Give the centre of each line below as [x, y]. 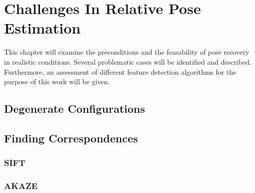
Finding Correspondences [71, 138]
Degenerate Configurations [75, 109]
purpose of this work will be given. [57, 81]
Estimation [42, 28]
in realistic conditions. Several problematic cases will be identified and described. [128, 61]
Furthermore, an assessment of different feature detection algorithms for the [120, 71]
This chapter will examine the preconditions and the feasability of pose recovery [127, 52]
